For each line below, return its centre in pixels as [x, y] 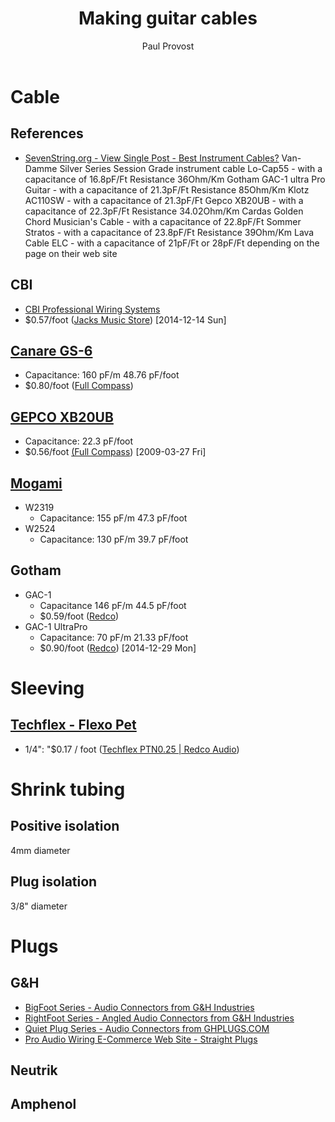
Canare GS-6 [51, 350]
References [47, 133]
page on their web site [71, 253]
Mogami [36, 483]
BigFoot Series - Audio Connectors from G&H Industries [139, 1007]
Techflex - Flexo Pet [73, 725]
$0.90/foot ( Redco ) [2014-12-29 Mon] [118, 648]
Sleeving [47, 688]
